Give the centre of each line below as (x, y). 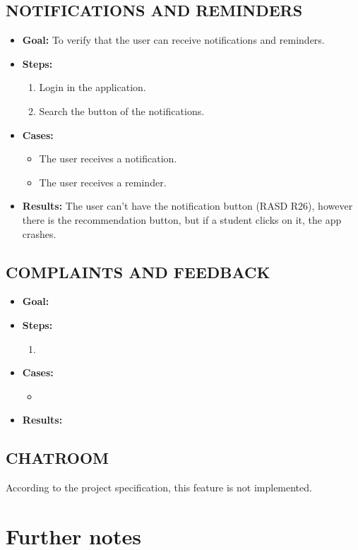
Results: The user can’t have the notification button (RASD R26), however (187, 206)
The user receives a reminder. (103, 182)
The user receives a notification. (108, 159)
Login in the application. (93, 87)
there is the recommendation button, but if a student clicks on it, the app (182, 219)
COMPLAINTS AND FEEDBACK (138, 271)
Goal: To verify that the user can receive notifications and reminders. (173, 40)
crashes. (39, 233)
